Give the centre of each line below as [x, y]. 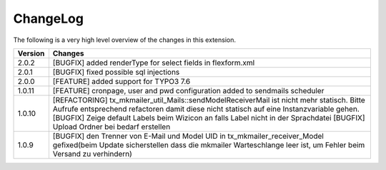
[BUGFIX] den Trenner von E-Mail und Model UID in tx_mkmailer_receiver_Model [188, 136]
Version [31, 53]
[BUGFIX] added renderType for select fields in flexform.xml [154, 63]
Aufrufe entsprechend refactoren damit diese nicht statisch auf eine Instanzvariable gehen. [206, 109]
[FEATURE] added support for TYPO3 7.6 [122, 81]
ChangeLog [48, 18]
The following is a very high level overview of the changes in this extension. [124, 40]
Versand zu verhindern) [92, 154]
